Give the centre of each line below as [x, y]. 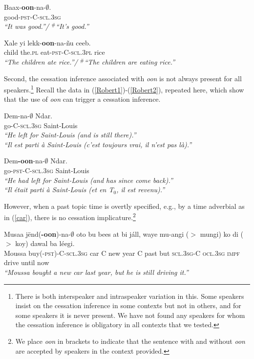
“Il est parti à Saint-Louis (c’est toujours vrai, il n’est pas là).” [98, 144]
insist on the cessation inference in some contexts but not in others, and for [128, 305]
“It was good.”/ [27, 26]
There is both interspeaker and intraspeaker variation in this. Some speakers [130, 296]
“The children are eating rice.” [130, 61]
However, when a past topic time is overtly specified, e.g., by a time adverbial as [124, 206]
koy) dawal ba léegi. [45, 243]
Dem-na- [17, 115]
